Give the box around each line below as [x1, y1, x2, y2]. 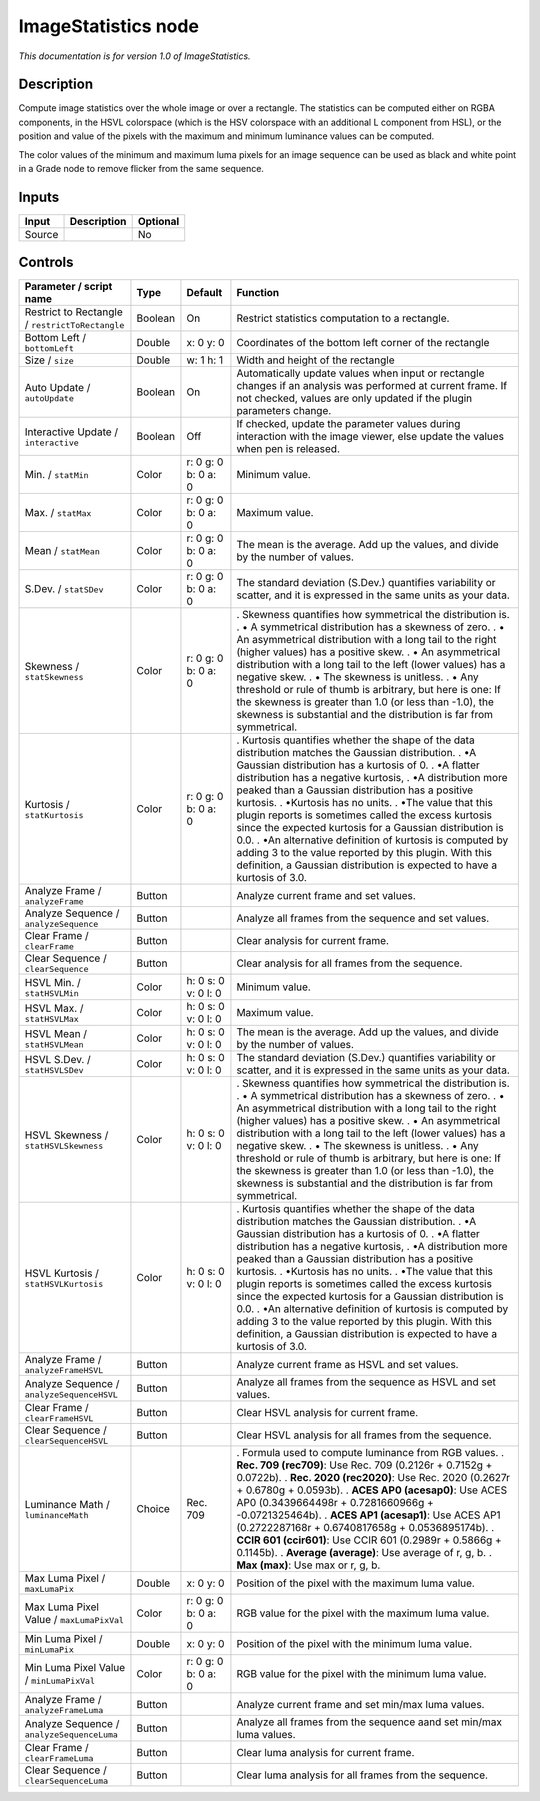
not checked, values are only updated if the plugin [236, 391, 473, 405]
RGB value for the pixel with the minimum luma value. [236, 1667, 487, 1681]
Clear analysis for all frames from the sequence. [236, 956, 463, 970]
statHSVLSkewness [24, 1140, 104, 1151]
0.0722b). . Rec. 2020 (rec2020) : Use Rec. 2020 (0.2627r [236, 1471, 510, 1485]
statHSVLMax [24, 1013, 79, 1024]
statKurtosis [24, 810, 84, 820]
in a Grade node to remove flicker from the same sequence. [18, 163, 265, 175]
